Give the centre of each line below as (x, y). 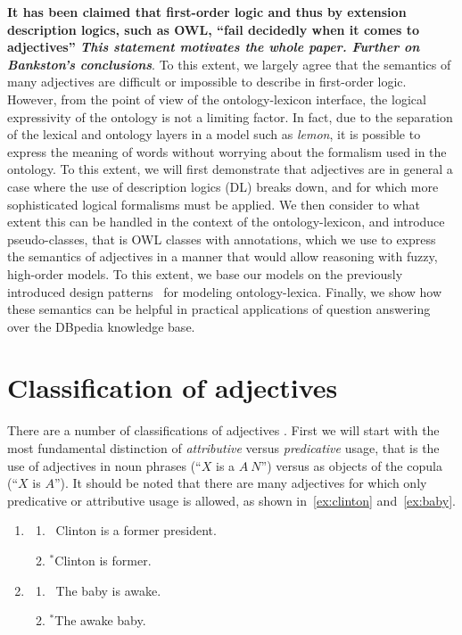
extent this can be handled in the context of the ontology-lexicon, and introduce (226, 222)
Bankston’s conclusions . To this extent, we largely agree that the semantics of (229, 64)
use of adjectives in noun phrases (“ (104, 465)
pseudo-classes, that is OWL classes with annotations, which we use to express (222, 239)
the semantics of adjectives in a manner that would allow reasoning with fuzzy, (223, 256)
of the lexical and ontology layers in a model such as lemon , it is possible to (214, 134)
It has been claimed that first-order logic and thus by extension (207, 12)
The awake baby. (100, 620)
